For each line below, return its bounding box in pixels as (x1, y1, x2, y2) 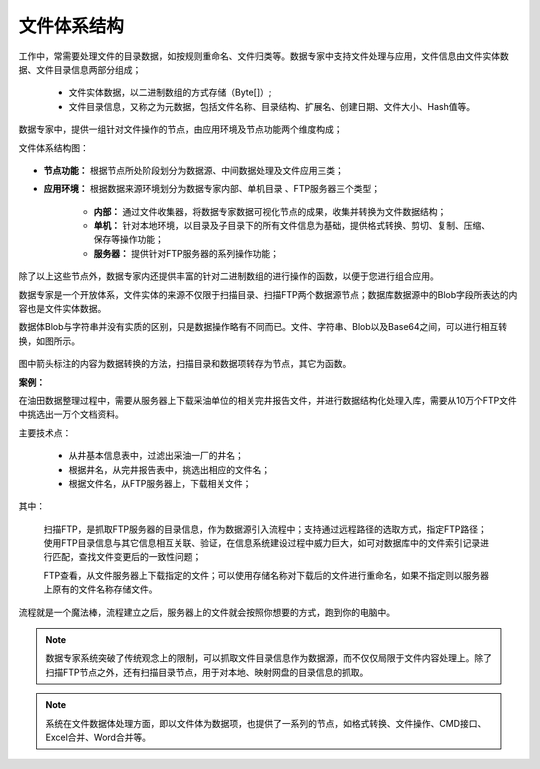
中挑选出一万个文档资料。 (18, 408, 124, 420)
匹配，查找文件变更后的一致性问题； (51, 551, 202, 563)
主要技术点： (18, 426, 72, 439)
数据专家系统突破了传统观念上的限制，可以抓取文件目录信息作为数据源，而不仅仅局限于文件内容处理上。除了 (45, 652, 492, 664)
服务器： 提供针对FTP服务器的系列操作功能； (93, 247, 280, 259)
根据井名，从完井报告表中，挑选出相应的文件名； (68, 463, 270, 475)
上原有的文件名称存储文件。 (43, 583, 158, 595)
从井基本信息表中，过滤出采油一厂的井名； (68, 450, 244, 462)
